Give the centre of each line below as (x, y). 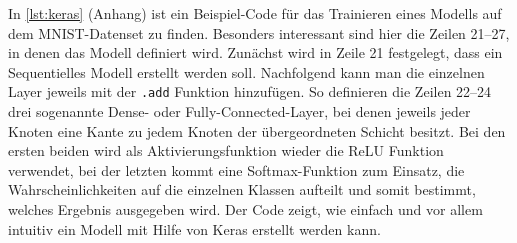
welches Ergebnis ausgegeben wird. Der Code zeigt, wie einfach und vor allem (245, 209)
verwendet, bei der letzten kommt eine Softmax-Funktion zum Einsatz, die (236, 169)
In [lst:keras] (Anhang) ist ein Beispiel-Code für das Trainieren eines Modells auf (255, 13)
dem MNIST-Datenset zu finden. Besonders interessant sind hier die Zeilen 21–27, (259, 32)
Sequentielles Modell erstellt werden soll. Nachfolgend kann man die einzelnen (246, 71)
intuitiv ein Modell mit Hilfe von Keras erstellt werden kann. (194, 228)
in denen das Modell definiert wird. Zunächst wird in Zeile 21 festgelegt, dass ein (255, 52)
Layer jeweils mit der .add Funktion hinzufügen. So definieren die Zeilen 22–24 (250, 91)
